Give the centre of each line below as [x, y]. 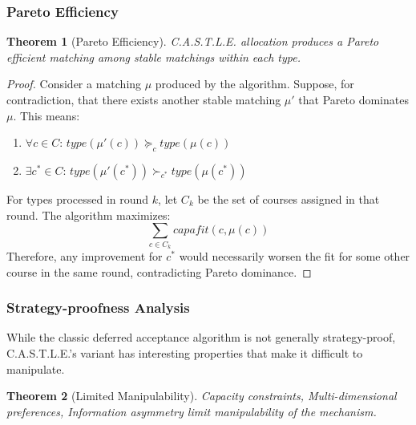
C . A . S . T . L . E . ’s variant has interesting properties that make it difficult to [185, 352]
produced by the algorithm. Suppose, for [254, 84]
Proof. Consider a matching [74, 84]
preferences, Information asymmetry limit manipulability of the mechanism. [192, 411]
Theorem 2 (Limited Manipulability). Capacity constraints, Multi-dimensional [202, 396]
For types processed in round [78, 198]
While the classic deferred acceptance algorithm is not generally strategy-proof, [201, 337]
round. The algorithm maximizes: [89, 215]
